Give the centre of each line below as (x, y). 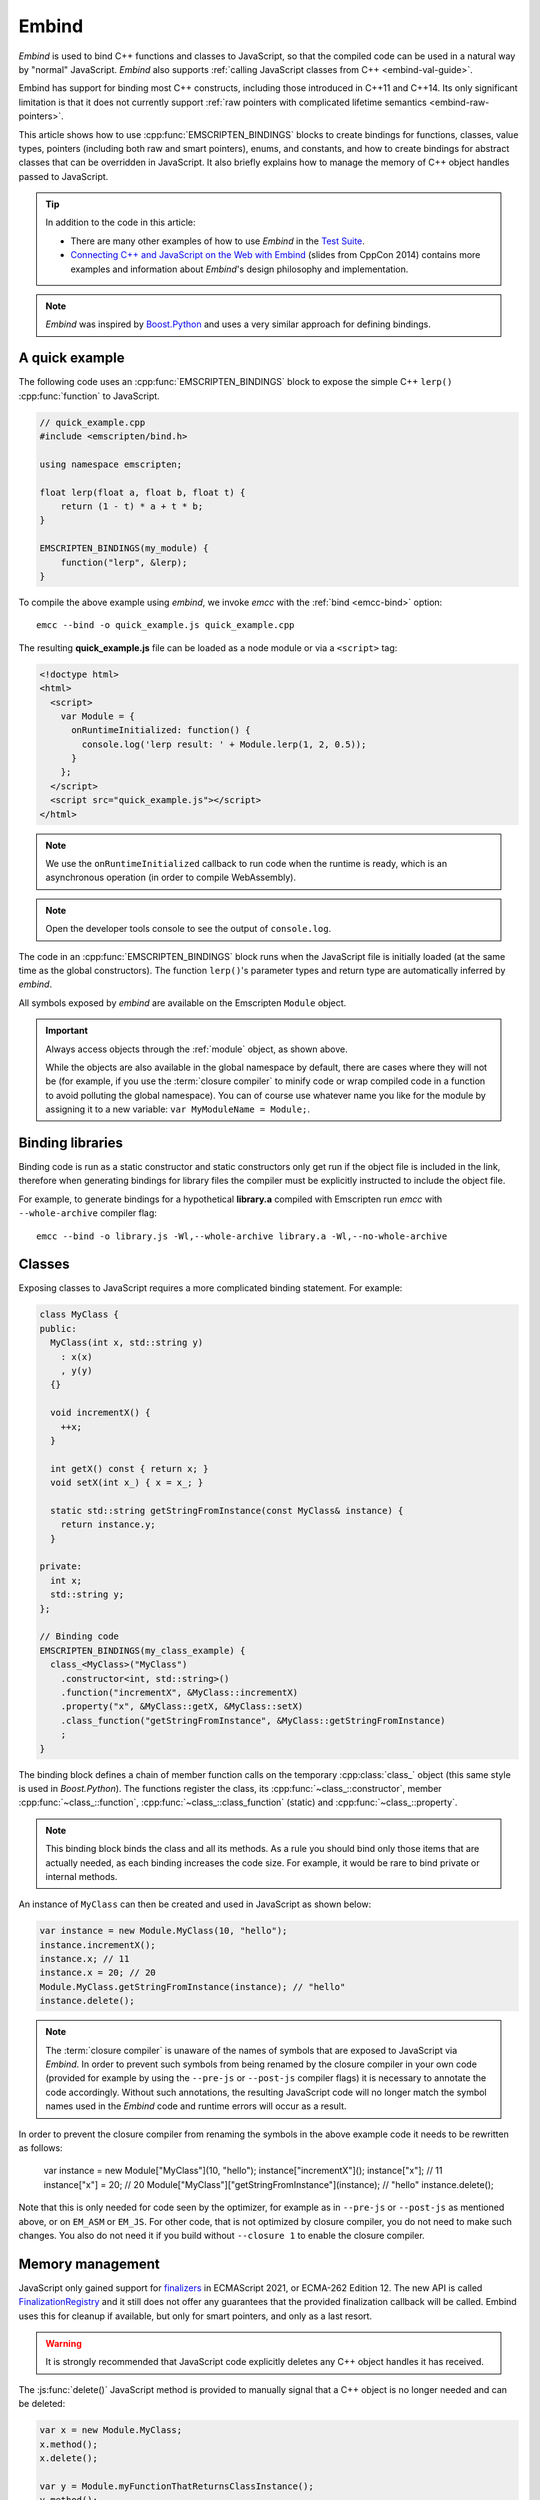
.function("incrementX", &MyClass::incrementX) (179, 1692)
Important (67, 1031)
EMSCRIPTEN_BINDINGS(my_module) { (124, 548)
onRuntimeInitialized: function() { (161, 730)
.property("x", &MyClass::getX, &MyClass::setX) (182, 1706)
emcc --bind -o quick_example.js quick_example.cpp (165, 625)
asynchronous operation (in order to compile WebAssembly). (171, 877)
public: (58, 1328)
